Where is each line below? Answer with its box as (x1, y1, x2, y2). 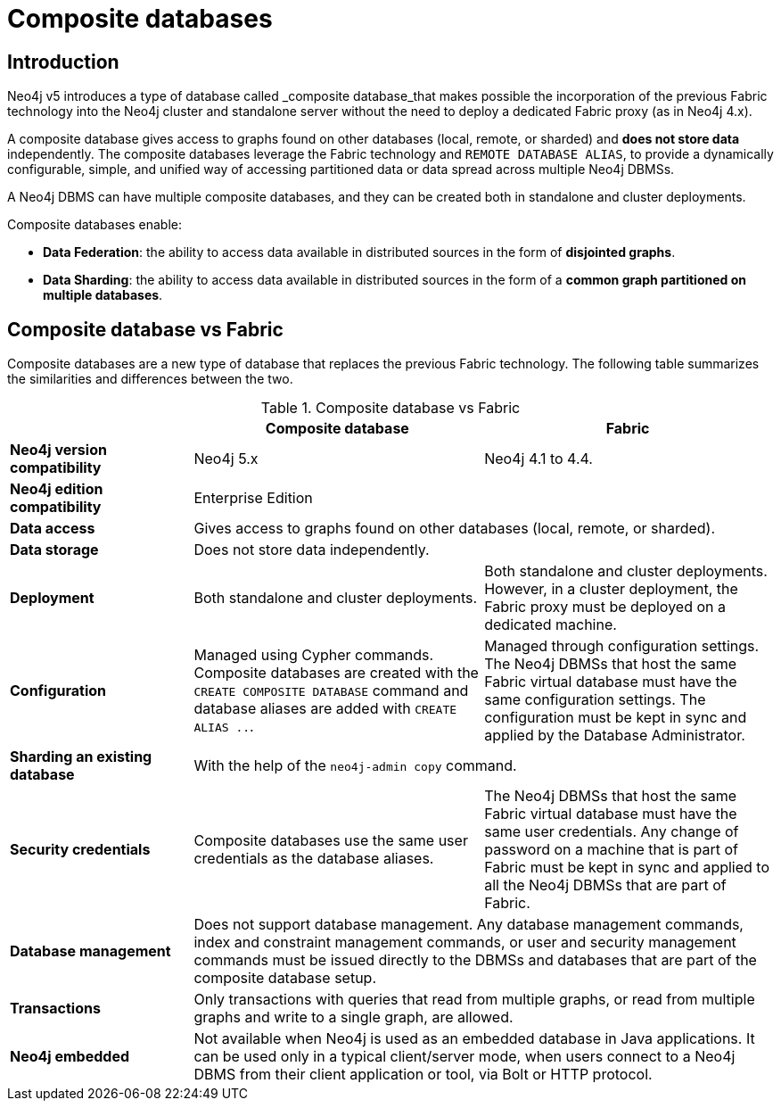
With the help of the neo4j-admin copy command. (193, 757, 517, 775)
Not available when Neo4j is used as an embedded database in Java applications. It (193, 1029, 755, 1048)
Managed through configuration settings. (484, 637, 760, 656)
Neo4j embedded (10, 1047, 130, 1066)
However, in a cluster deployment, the (484, 580, 738, 599)
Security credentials (10, 840, 151, 859)
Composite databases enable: (7, 217, 183, 233)
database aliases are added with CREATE (193, 699, 457, 718)
